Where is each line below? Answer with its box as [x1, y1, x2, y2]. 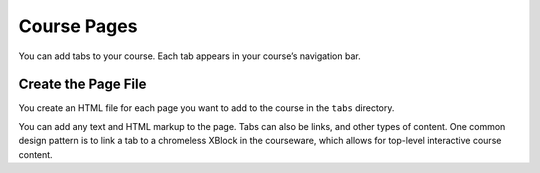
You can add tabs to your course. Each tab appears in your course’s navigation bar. [18, 50, 361, 62]
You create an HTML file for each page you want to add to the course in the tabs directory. [18, 102, 395, 114]
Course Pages [18, 15, 138, 37]
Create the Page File [18, 76, 147, 93]
